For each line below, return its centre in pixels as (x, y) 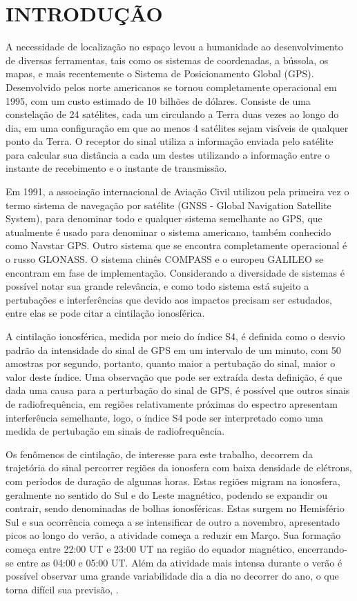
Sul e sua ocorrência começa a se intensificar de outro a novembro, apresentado (173, 521)
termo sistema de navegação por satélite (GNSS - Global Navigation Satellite (168, 205)
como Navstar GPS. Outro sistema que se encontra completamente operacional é (176, 245)
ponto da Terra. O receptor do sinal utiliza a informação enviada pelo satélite (170, 141)
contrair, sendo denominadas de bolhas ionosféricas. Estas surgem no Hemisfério (175, 508)
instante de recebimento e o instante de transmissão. (116, 168)
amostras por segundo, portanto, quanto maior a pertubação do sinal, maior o (171, 363)
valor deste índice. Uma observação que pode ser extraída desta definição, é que (174, 376)
